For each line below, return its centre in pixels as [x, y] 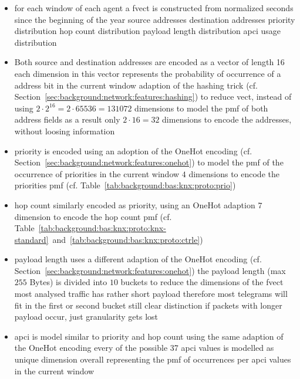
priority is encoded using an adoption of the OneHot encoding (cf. [133, 150]
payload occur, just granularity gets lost [86, 317]
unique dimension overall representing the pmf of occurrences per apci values [153, 359]
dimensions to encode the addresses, [227, 119]
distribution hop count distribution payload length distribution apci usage [148, 31]
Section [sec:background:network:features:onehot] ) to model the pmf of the [149, 162]
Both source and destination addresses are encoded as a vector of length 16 [149, 62]
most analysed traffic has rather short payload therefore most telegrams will [151, 294]
